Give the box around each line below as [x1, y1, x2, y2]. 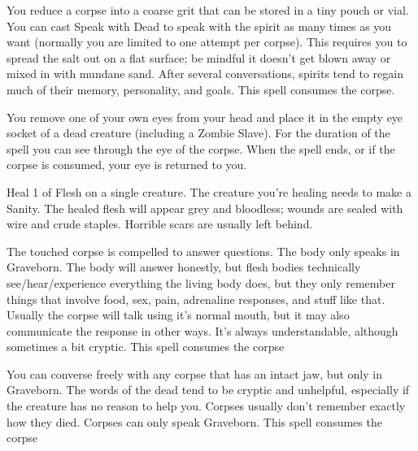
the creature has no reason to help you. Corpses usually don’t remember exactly [7, 397, 406, 414]
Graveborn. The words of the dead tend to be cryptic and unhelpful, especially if [7, 381, 410, 398]
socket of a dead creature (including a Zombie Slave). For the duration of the [7, 124, 390, 141]
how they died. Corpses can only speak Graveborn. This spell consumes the [7, 413, 382, 430]
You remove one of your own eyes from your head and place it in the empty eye [7, 108, 403, 125]
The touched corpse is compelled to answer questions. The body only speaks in [7, 242, 400, 259]
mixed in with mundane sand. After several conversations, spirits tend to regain [7, 65, 403, 82]
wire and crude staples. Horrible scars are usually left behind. [7, 215, 313, 232]
